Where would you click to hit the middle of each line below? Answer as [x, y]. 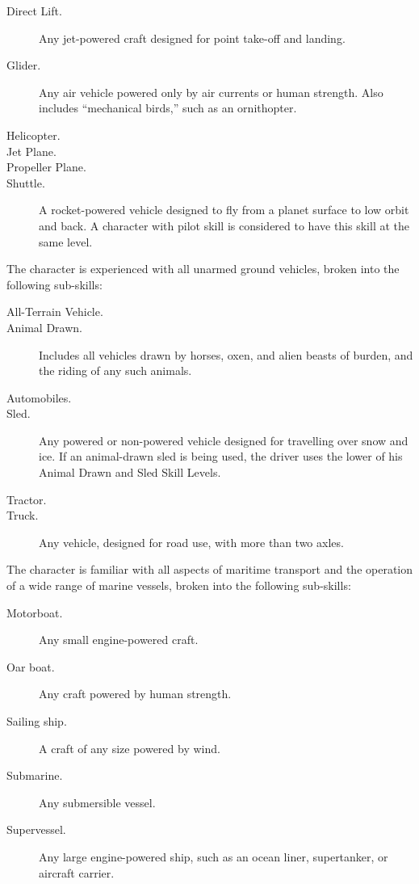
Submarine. [35, 775]
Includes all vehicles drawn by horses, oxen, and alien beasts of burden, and [226, 354]
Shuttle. [26, 182]
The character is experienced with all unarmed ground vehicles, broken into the [203, 269]
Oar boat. [31, 666]
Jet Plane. [31, 151]
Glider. [24, 65]
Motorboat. [35, 612]
